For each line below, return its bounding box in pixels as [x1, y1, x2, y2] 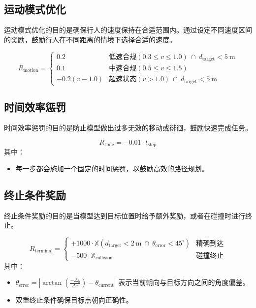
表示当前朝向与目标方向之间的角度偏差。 [118, 277, 250, 287]
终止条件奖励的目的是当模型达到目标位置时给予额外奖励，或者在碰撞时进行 [4, 210, 245, 220]
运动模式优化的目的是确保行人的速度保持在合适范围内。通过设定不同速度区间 [4, 25, 252, 35]
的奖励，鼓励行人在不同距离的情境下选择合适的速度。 [4, 34, 176, 44]
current [98, 282, 114, 288]
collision [96, 255, 113, 261]
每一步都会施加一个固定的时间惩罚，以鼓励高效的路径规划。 [15, 163, 209, 173]
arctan [42, 279, 62, 287]
